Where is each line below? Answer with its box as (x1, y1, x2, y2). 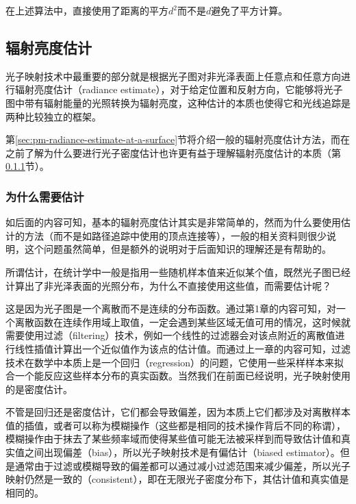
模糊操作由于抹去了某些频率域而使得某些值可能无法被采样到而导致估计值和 (5, 431, 341, 446)
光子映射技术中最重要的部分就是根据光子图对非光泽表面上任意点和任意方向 (5, 68, 341, 83)
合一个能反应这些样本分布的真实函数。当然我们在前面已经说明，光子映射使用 (5, 368, 351, 383)
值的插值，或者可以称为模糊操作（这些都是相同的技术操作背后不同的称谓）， (5, 418, 346, 432)
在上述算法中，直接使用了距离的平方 (5, 3, 168, 17)
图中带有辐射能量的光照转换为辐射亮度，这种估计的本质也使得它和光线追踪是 (5, 95, 351, 110)
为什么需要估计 (5, 188, 84, 205)
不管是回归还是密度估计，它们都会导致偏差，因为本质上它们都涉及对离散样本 (5, 405, 351, 419)
